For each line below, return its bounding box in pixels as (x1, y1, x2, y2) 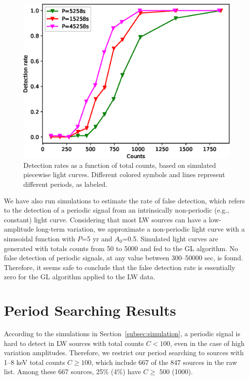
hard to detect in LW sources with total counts (4, 338, 144, 348)
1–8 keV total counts (4, 357, 65, 367)
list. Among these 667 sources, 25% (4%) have (4, 366, 141, 377)
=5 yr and (82, 233, 112, 243)
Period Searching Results (4, 300, 176, 320)
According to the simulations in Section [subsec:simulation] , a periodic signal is (4, 328, 240, 339)
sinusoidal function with (4, 233, 75, 243)
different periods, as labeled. (23, 179, 107, 189)
